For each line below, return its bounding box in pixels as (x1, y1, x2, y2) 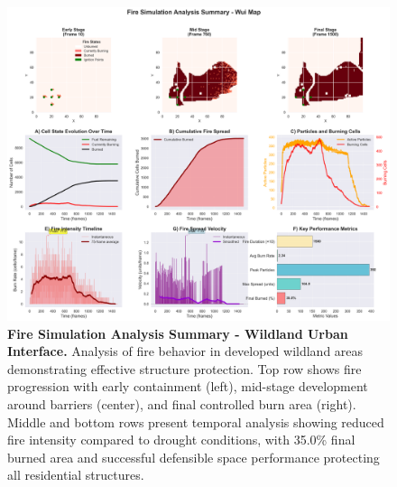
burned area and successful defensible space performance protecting (7, 447, 380, 466)
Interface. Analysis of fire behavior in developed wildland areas (7, 342, 364, 361)
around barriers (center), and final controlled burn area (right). (7, 394, 356, 413)
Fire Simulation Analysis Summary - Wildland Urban (7, 323, 348, 342)
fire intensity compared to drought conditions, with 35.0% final (7, 430, 355, 449)
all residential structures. (7, 465, 144, 484)
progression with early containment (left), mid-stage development (7, 377, 368, 396)
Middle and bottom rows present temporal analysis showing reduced (7, 412, 384, 431)
